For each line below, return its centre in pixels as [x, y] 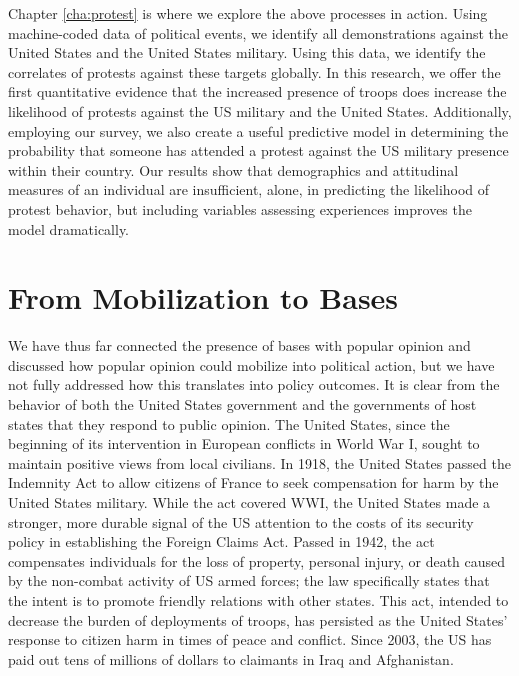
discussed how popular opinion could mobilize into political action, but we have [251, 364]
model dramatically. [69, 228]
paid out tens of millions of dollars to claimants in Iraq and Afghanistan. [231, 658]
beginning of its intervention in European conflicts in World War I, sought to [244, 443]
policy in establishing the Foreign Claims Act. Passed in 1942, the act [221, 541]
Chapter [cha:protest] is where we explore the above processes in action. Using [248, 13]
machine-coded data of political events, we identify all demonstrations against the [258, 32]
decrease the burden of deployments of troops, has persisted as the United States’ [258, 619]
